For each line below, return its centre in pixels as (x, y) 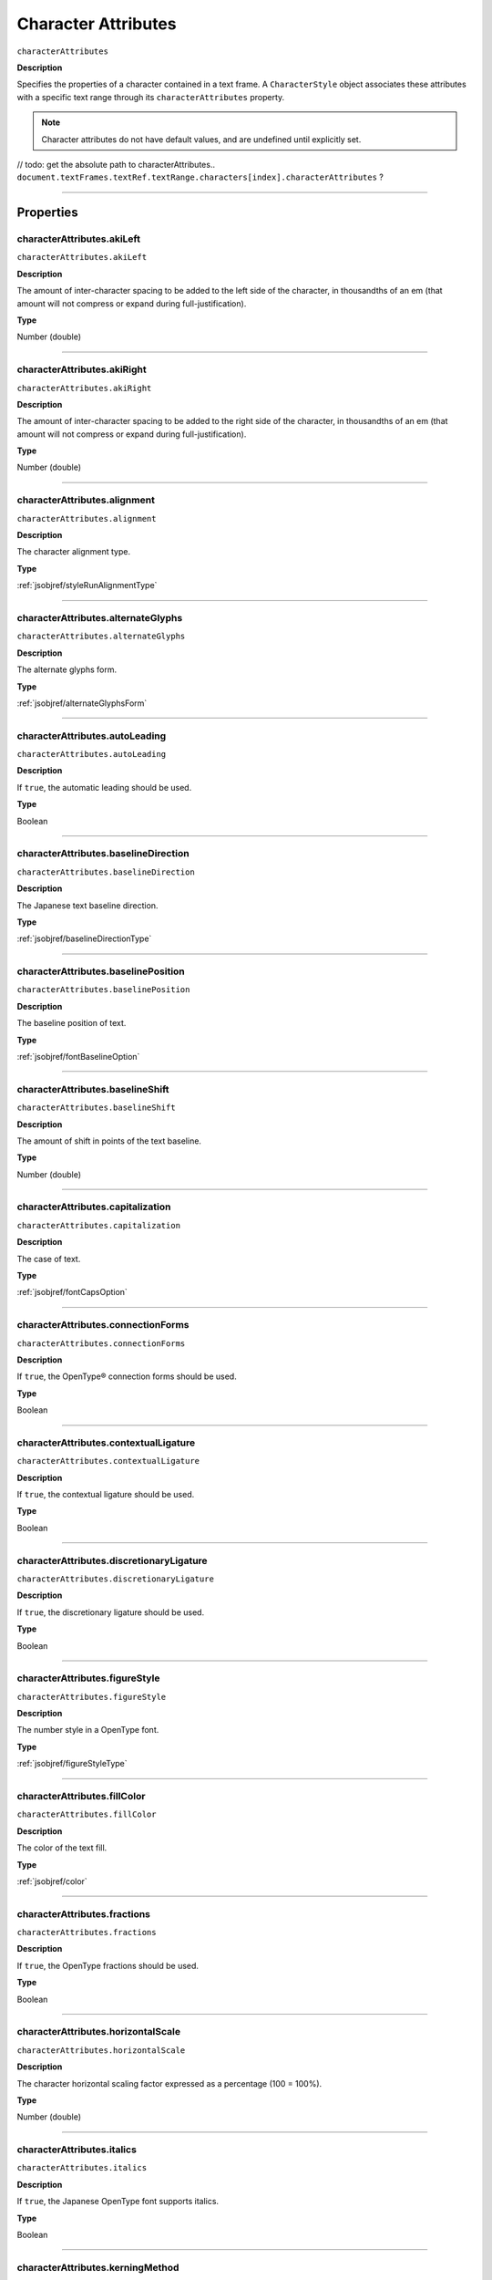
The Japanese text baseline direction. (87, 905)
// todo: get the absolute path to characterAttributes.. (116, 164)
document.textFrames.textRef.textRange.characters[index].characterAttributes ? (200, 177)
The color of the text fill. (62, 1848)
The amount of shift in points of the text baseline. (109, 1141)
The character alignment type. (74, 552)
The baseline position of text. (72, 1023)
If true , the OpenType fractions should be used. (108, 1965)
